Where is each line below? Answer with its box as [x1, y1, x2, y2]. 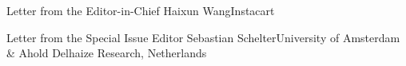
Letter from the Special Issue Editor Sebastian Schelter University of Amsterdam [6, 29, 400, 45]
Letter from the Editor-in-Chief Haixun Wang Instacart [6, 2, 275, 18]
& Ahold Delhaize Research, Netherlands [6, 45, 207, 61]
